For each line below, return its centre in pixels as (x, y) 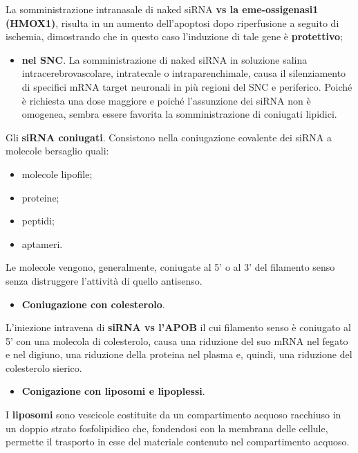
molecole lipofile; (57, 174)
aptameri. (42, 243)
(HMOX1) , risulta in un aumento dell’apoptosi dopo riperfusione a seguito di (172, 23)
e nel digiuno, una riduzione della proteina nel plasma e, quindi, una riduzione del (179, 354)
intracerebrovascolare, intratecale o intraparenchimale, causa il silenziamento (184, 73)
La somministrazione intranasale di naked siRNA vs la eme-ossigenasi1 (162, 9)
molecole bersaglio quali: (57, 151)
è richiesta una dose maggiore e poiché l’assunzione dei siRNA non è (166, 100)
